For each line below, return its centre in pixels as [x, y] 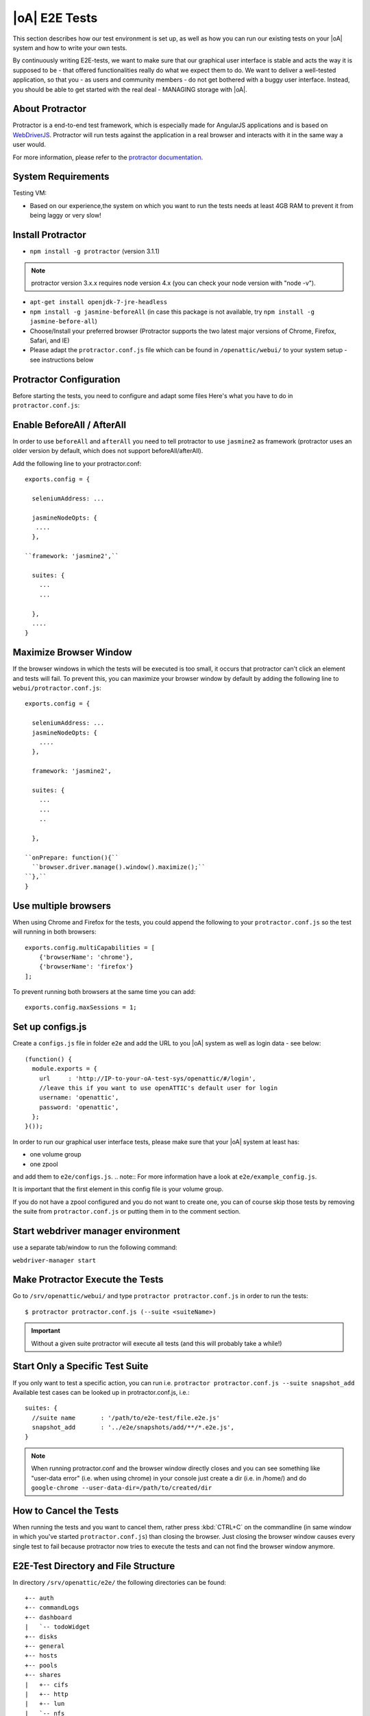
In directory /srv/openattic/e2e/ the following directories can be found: [119, 1582]
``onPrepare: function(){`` [72, 857]
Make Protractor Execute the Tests [88, 1280]
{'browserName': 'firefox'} [86, 967]
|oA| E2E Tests [55, 18]
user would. [29, 145]
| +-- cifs [47, 1684]
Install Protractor [50, 235]
